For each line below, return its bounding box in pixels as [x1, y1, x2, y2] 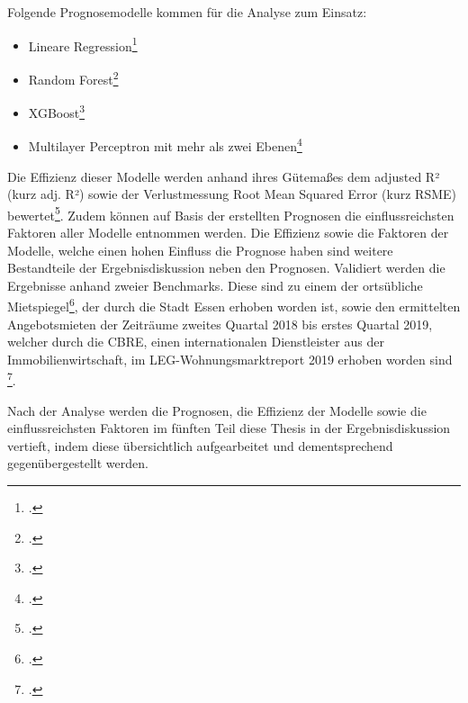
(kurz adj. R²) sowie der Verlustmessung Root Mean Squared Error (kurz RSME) [7, 185, 456, 203]
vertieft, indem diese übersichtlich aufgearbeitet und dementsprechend [7, 436, 393, 455]
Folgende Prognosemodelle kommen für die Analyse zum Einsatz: [7, 3, 367, 21]
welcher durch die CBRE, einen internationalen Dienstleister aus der [7, 332, 384, 351]
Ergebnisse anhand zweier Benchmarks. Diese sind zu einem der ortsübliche [7, 275, 423, 294]
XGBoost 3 [28, 101, 85, 122]
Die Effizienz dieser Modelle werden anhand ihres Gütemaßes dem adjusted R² [7, 167, 440, 185]
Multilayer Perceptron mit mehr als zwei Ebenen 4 [28, 134, 302, 155]
